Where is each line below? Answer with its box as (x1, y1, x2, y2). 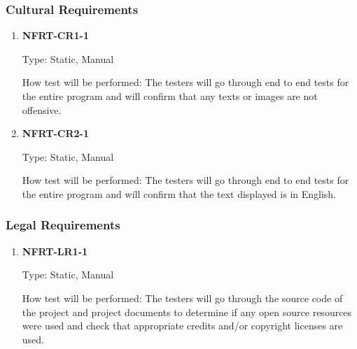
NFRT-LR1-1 (22, 243, 88, 258)
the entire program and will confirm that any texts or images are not (22, 89, 318, 103)
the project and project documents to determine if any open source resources (22, 304, 352, 319)
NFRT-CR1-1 (22, 28, 90, 43)
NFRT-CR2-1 (22, 126, 90, 141)
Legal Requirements (6, 216, 120, 234)
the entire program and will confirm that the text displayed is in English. (22, 186, 337, 201)
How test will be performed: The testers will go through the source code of (22, 290, 343, 305)
